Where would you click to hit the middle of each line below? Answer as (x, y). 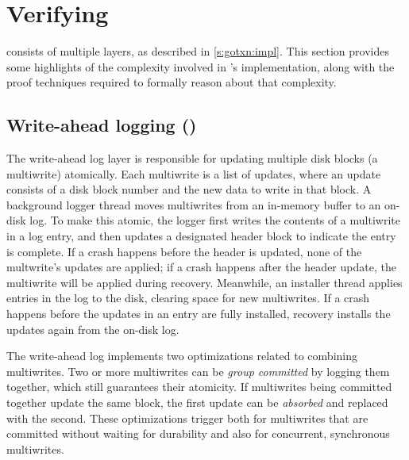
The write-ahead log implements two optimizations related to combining (182, 356)
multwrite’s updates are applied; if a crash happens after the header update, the (201, 267)
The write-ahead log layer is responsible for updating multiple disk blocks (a (192, 158)
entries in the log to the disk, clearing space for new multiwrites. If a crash (188, 298)
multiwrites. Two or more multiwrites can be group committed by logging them (198, 371)
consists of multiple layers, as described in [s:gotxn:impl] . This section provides (198, 51)
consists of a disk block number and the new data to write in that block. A (189, 189)
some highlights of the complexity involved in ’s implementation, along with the (201, 66)
